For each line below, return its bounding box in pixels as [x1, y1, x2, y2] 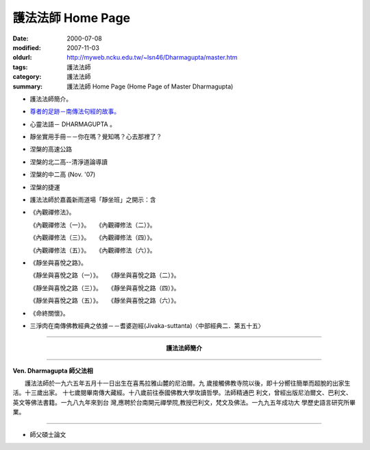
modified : [12, 43, 41, 51]
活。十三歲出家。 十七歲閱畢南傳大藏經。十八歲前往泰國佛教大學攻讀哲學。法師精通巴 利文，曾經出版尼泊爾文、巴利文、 [12, 388, 352, 397]
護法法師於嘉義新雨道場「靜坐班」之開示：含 [29, 196, 156, 204]
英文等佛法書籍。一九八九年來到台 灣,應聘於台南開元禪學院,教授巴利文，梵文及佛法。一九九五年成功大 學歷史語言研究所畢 [12, 398, 356, 406]
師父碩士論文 [29, 430, 66, 438]
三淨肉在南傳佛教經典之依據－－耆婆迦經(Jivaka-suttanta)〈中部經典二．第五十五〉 [29, 321, 264, 329]
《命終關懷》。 [29, 309, 69, 317]
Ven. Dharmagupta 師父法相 [12, 366, 93, 375]
